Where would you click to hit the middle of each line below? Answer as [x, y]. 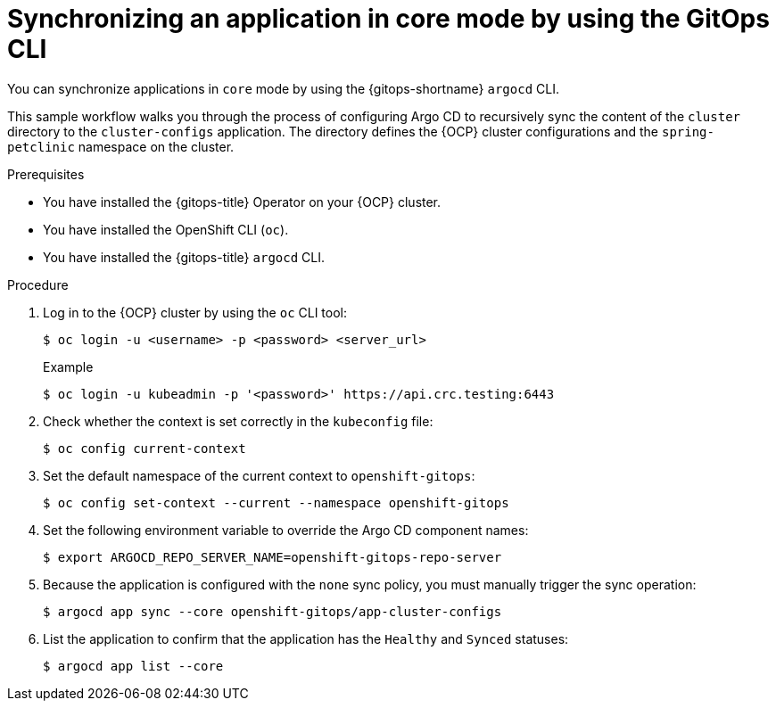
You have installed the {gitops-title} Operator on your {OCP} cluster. [242, 202]
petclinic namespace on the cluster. [121, 146]
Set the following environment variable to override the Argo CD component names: [286, 530]
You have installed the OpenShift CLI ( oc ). [166, 229]
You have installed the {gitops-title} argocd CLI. [184, 257]
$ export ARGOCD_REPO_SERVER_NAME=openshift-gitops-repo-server [272, 557]
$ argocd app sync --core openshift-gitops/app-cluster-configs [272, 611]
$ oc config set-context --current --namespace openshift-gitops [276, 502]
